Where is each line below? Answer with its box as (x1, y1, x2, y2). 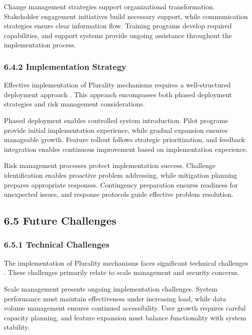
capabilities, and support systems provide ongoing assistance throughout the (4, 30, 232, 40)
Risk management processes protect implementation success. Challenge (4, 160, 215, 170)
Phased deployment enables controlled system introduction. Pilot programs (4, 115, 228, 125)
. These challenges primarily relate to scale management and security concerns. (4, 267, 240, 277)
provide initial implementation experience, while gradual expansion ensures (4, 125, 228, 135)
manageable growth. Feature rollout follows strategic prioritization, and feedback (4, 134, 245, 145)
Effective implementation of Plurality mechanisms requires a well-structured (4, 80, 231, 90)
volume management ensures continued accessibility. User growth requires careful (4, 303, 246, 313)
